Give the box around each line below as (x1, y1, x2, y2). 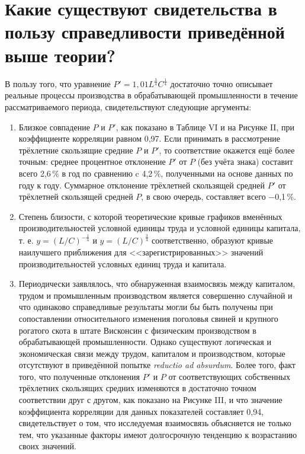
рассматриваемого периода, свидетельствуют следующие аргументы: (5, 101, 252, 113)
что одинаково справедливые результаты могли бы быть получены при (18, 300, 273, 313)
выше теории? (5, 43, 115, 67)
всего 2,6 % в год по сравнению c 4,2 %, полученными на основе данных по (18, 167, 293, 180)
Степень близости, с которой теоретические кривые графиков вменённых (18, 210, 282, 222)
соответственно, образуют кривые (152, 234, 273, 247)
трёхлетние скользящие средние (18, 143, 133, 156)
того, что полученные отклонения (18, 370, 140, 382)
